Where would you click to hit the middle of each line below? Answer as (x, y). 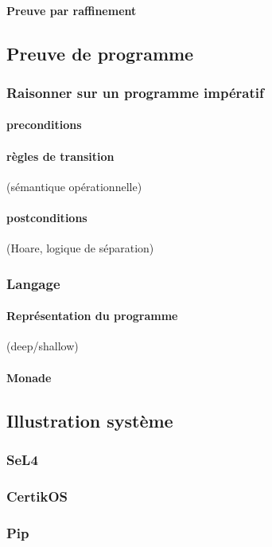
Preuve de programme (100, 53)
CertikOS (37, 496)
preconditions (44, 125)
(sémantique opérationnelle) (74, 186)
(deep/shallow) (43, 346)
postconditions (47, 217)
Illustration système (90, 420)
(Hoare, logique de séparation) (80, 248)
